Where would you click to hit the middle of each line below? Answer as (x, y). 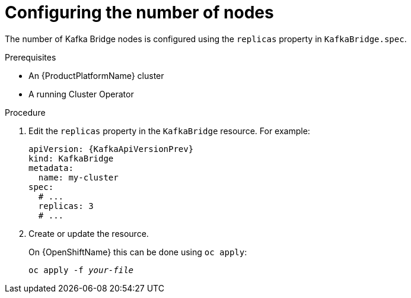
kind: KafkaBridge (71, 158)
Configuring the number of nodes (139, 12)
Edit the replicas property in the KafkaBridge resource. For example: (169, 131)
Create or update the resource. (89, 233)
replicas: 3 (66, 206)
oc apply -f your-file (81, 270)
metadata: (51, 168)
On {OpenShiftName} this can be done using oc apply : (138, 252)
